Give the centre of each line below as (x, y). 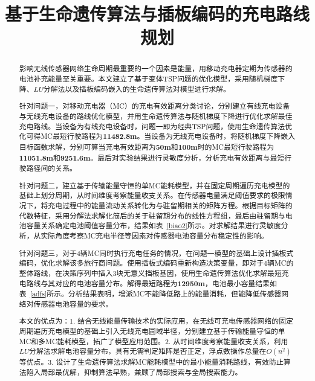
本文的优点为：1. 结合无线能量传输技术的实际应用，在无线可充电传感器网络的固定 (156, 321)
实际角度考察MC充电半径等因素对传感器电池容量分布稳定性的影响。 (154, 235)
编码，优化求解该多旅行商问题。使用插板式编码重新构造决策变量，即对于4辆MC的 (156, 263)
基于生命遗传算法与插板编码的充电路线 (157, 14)
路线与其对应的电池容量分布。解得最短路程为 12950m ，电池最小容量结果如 (151, 283)
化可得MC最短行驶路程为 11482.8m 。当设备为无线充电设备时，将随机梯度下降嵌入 (157, 136)
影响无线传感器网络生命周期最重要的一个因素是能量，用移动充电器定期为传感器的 (156, 69)
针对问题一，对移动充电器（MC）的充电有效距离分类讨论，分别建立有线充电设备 (154, 106)
